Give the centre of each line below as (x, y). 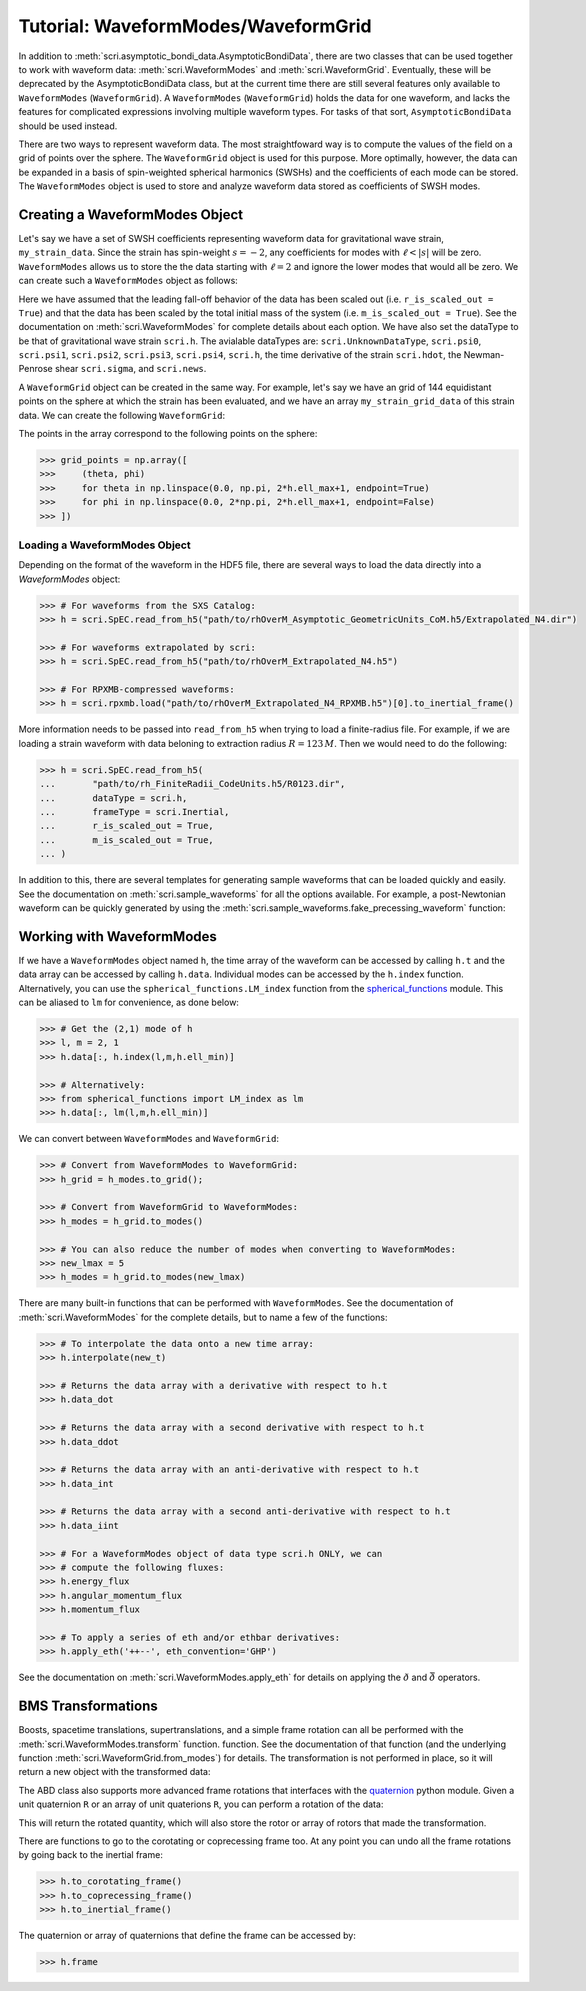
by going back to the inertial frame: (91, 1855)
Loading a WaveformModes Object (104, 545)
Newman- (484, 355)
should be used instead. (68, 126)
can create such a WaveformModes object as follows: (128, 281)
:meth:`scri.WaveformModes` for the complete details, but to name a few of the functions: (203, 1317)
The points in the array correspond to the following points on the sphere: (168, 434)
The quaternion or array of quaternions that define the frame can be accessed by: (187, 1936)
